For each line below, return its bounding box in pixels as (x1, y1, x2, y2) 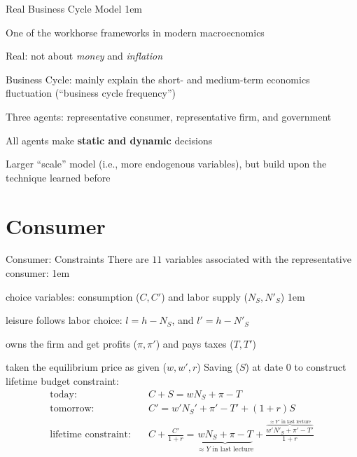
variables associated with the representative (164, 252, 351, 266)
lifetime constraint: (50, 430, 131, 439)
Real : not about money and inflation (6, 48, 163, 63)
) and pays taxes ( (155, 336, 234, 350)
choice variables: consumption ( (6, 289, 140, 303)
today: (50, 389, 77, 400)
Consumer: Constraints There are (6, 252, 149, 266)
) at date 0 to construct (245, 360, 346, 374)
